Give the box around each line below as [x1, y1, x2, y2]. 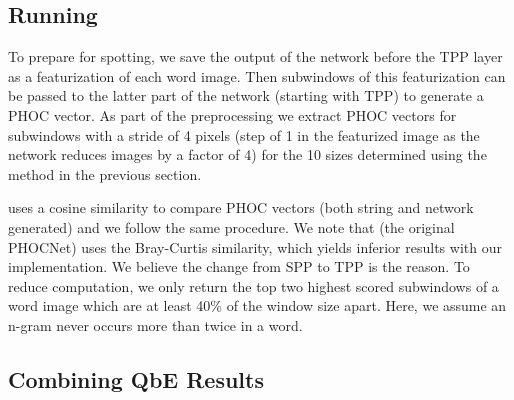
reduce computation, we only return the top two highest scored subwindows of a [8, 275, 499, 296]
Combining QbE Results [8, 363, 264, 394]
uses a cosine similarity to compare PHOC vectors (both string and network [8, 197, 474, 218]
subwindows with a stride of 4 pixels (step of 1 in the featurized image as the [8, 124, 480, 145]
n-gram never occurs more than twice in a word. [8, 314, 303, 335]
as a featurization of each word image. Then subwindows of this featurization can [8, 65, 506, 86]
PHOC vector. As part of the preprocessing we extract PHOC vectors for [8, 104, 457, 125]
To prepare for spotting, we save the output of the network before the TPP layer [8, 46, 503, 67]
